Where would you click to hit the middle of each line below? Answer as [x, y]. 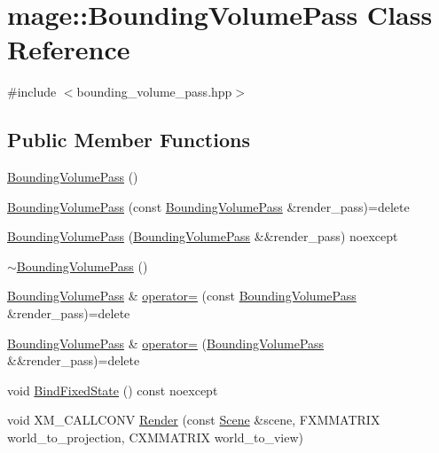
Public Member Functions [129, 140]
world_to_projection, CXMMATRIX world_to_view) [156, 437]
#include [32, 92]
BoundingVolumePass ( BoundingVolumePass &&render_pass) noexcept [203, 236]
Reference [69, 49]
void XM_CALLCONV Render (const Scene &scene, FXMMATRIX [194, 420]
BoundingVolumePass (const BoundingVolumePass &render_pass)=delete [208, 206]
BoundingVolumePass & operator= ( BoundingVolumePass [166, 343]
